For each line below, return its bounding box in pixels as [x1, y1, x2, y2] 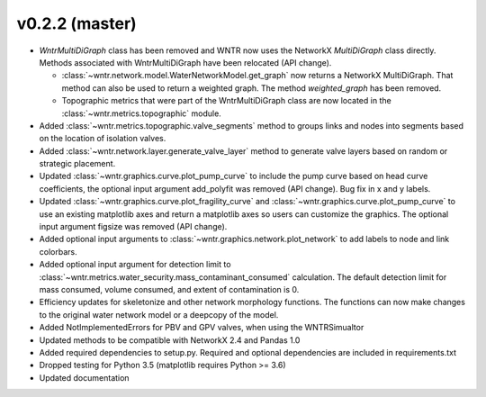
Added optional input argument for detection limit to [39, 259, 231, 270]
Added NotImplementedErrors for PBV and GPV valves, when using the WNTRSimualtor [39, 322, 364, 333]
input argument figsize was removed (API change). [39, 221, 228, 232]
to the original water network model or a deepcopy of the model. [39, 309, 279, 320]
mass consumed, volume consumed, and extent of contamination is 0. [39, 284, 300, 294]
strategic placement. [39, 158, 116, 169]
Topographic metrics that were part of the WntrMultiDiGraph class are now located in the [61, 95, 391, 106]
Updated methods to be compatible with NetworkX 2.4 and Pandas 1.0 [39, 334, 301, 346]
